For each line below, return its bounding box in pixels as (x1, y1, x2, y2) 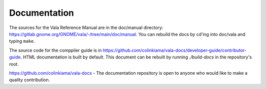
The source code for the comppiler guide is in (9, 47, 102, 53)
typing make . (9, 38, 35, 44)
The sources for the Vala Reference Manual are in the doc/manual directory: (9, 25, 164, 30)
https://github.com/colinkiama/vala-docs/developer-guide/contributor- (102, 47, 247, 53)
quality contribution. (9, 77, 50, 83)
